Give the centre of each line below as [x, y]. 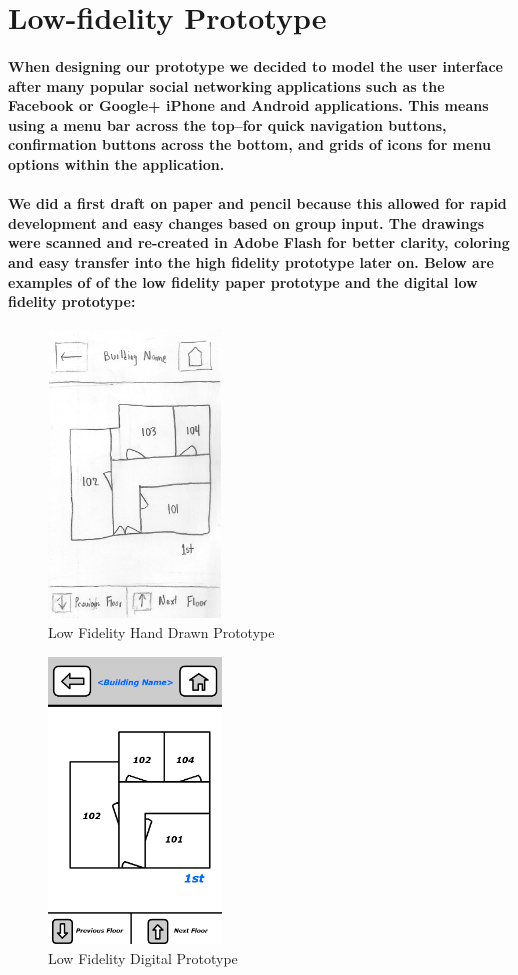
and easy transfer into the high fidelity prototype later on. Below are [251, 261]
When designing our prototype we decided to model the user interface [255, 65]
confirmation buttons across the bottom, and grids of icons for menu [249, 144]
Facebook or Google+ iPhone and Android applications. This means [248, 105]
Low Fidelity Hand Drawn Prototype [161, 631]
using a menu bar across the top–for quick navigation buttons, [227, 124]
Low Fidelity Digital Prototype [143, 958]
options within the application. [116, 163]
